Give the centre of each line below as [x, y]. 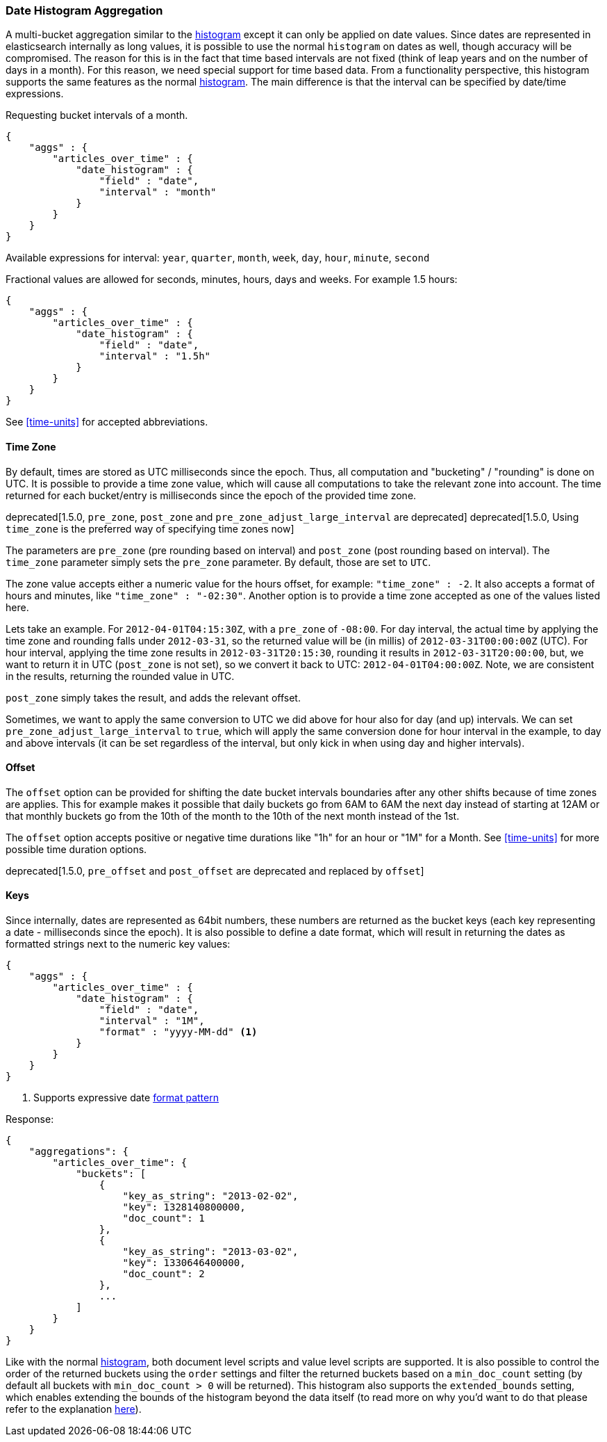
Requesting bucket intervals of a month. [97, 115]
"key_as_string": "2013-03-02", [210, 1252]
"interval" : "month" [158, 192]
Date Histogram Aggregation [84, 10]
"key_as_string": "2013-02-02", [210, 1196]
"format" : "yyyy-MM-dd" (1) [178, 1032]
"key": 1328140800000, [184, 1207]
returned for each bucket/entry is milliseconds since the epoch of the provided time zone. [211, 495]
